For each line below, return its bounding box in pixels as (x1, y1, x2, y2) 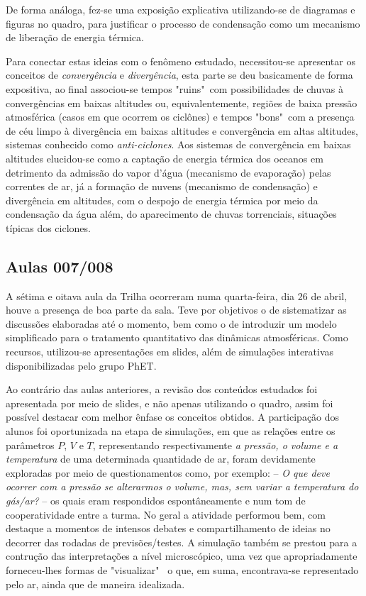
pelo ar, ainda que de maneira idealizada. (6, 576, 185, 591)
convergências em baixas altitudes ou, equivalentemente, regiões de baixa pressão (6, 95, 357, 110)
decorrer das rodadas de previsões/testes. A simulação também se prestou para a (6, 534, 357, 549)
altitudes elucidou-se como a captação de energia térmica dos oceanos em (6, 150, 323, 165)
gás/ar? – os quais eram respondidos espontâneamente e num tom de (6, 493, 306, 508)
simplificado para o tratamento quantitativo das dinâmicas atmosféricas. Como (6, 330, 348, 345)
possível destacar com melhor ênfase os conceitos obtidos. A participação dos (6, 409, 340, 424)
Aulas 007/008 (6, 255, 113, 277)
